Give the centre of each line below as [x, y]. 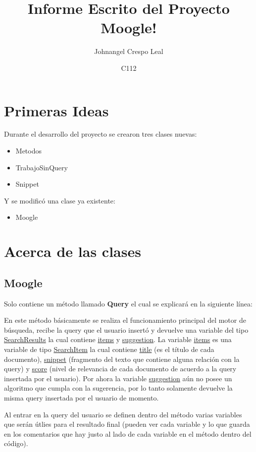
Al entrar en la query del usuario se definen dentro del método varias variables [123, 414]
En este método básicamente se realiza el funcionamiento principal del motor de [125, 320]
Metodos [28, 151]
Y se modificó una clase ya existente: [60, 200]
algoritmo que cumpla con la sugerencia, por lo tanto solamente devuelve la [118, 388]
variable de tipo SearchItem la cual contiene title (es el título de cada [109, 349]
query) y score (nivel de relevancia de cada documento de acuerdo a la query [120, 369]
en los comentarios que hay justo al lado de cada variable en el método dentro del [128, 433]
